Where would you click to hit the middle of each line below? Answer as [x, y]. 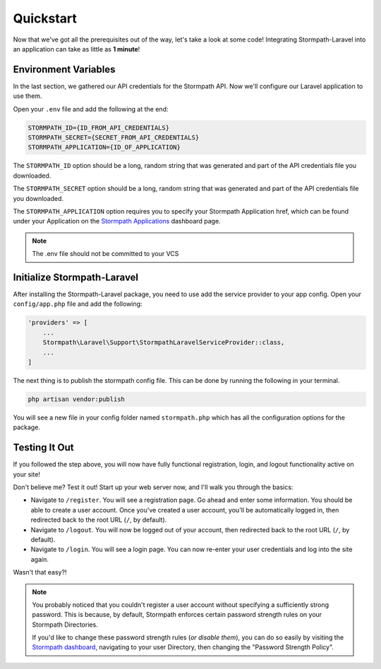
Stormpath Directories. [65, 625]
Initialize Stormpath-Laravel [76, 277]
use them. [28, 96]
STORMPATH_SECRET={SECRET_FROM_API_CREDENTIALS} [114, 137]
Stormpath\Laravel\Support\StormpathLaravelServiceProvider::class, [164, 343]
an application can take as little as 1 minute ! [77, 49]
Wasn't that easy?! [40, 572]
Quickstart [45, 18]
